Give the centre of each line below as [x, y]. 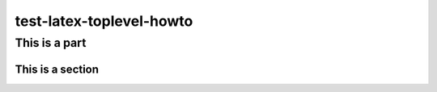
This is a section [57, 69]
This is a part [51, 43]
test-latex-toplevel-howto [104, 21]
